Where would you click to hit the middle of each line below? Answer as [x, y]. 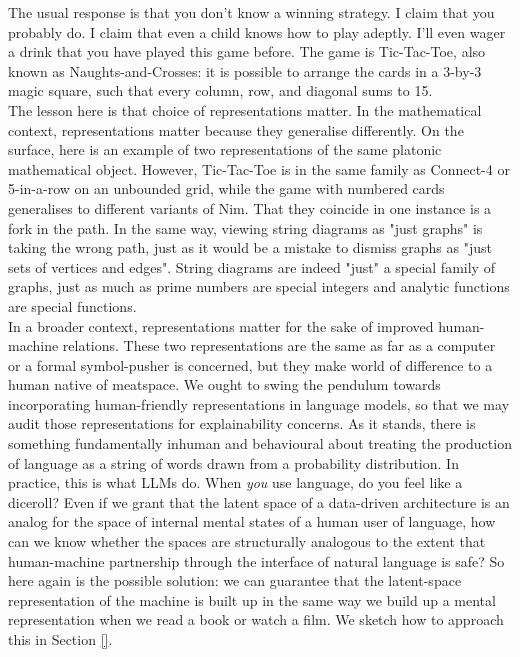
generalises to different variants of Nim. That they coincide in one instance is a [250, 207]
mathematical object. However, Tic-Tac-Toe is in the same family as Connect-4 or [259, 168]
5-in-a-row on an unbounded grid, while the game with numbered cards [226, 188]
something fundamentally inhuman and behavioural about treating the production [260, 443]
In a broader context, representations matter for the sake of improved [221, 325]
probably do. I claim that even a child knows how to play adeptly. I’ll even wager [257, 31]
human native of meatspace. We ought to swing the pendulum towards [224, 384]
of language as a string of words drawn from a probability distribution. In [233, 462]
